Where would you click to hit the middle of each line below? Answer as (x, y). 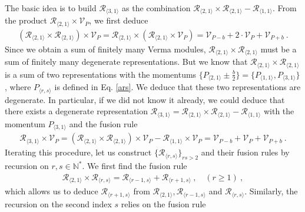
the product (26, 20)
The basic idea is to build (51, 8)
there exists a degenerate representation (77, 111)
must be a (279, 49)
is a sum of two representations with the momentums (101, 74)
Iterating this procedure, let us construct (78, 152)
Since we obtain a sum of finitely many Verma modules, (105, 49)
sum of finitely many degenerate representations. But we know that (126, 62)
